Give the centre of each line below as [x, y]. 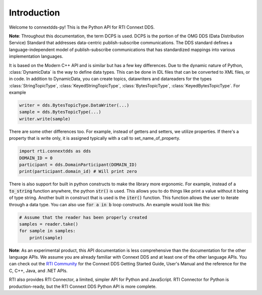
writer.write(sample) [45, 119]
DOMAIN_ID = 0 [36, 158]
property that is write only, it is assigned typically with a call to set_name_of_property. [95, 138]
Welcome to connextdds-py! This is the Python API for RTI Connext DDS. [82, 27]
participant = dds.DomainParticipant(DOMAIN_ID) [78, 164]
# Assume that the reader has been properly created [83, 217]
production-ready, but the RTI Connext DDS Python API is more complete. [83, 286]
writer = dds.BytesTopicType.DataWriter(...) [74, 105]
